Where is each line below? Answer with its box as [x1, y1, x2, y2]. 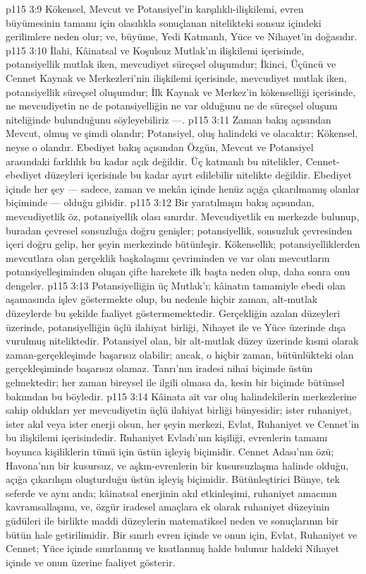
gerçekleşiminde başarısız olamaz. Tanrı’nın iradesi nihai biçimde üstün [6, 361, 313, 376]
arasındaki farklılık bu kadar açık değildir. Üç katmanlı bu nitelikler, [6, 153, 303, 168]
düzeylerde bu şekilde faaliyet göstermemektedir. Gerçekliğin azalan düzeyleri [6, 306, 341, 321]
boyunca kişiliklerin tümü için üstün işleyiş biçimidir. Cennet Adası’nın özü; [6, 444, 334, 458]
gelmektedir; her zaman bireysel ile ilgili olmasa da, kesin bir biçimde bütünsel [6, 375, 345, 390]
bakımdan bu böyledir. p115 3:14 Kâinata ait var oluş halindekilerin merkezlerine [6, 388, 357, 403]
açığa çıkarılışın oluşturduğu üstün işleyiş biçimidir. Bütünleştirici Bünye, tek [6, 472, 340, 486]
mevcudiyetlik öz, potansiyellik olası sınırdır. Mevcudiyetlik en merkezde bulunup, [6, 208, 360, 223]
